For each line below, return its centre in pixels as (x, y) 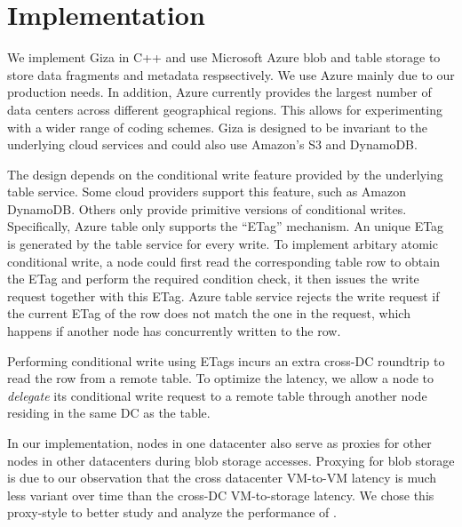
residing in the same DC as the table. (109, 413)
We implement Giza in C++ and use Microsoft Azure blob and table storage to (224, 57)
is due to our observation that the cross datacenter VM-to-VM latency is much (222, 478)
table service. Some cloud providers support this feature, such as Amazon (207, 192)
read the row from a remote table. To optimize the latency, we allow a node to (220, 378)
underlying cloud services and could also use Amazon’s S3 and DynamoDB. (212, 144)
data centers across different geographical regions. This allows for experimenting (225, 109)
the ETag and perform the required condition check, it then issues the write (213, 279)
